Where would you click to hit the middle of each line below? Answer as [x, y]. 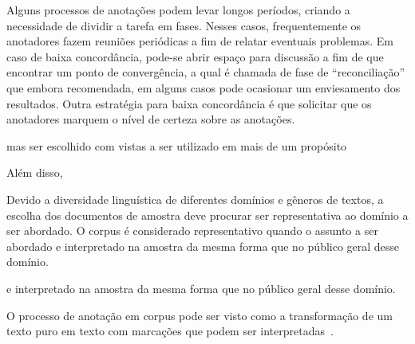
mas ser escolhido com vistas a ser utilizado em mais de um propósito [177, 145]
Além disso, [35, 172]
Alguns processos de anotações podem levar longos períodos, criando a [178, 10]
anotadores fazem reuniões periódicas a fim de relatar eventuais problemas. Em [200, 41]
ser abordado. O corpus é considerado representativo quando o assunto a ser [192, 231]
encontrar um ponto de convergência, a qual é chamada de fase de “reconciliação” [206, 72]
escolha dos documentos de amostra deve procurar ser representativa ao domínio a [207, 215]
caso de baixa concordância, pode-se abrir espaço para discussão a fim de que [195, 56]
